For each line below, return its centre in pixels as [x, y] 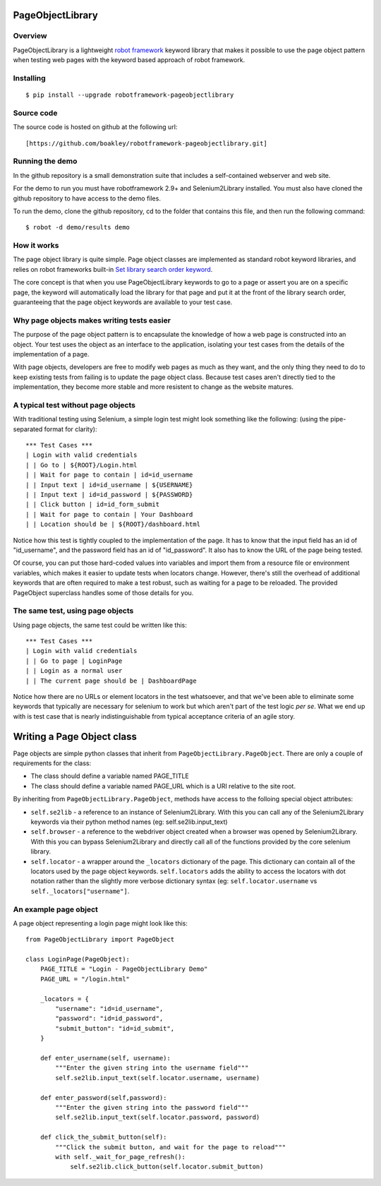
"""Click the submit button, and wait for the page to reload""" [171, 1147]
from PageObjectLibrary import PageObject [100, 940]
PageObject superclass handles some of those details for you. [103, 592]
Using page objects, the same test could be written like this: [100, 625]
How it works [36, 246]
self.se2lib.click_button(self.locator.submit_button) [167, 1167]
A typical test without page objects [74, 405]
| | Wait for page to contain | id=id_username [109, 475]
